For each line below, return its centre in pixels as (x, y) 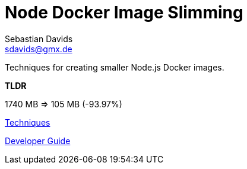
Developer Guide (38, 141)
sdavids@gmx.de (39, 49)
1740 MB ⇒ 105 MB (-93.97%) (64, 104)
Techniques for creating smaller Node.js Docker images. (115, 67)
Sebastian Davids (39, 39)
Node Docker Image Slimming (124, 12)
